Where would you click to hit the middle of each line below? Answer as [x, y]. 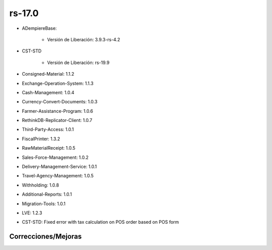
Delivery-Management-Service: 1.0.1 [59, 167]
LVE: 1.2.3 [32, 213]
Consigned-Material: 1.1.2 [48, 74]
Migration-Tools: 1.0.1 [44, 204]
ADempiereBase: [40, 28]
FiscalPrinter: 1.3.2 [41, 139]
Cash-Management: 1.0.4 [48, 92]
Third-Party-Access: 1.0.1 [48, 130]
